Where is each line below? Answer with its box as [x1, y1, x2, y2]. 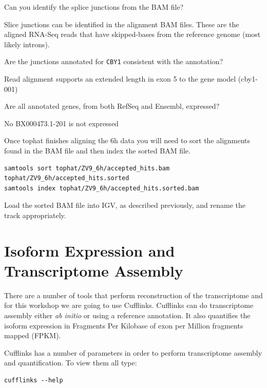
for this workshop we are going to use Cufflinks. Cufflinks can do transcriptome [4, 300, 254, 311]
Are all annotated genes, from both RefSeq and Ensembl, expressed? [4, 101, 220, 111]
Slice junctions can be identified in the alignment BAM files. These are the [4, 18, 239, 29]
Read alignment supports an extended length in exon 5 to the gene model [4, 73, 236, 84]
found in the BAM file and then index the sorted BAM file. [4, 145, 190, 156]
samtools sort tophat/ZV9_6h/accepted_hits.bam [4, 164, 170, 172]
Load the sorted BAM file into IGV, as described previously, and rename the [4, 200, 245, 210]
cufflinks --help [4, 377, 63, 384]
